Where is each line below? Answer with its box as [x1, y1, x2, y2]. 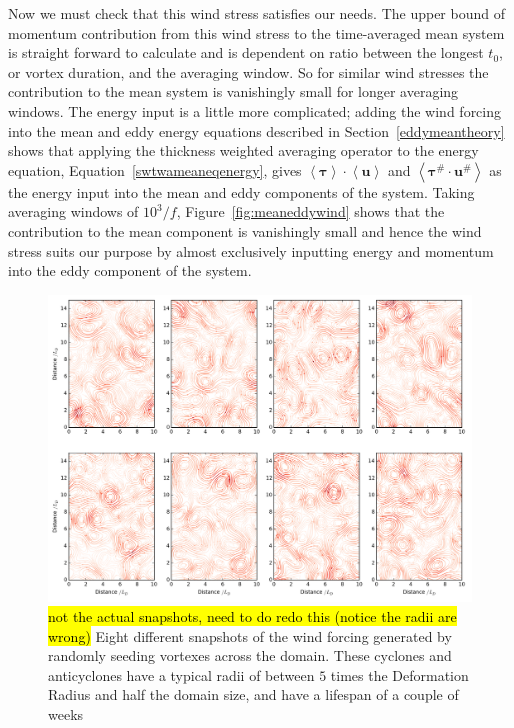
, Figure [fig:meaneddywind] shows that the [176, 201, 445, 222]
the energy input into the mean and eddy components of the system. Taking [8, 181, 475, 202]
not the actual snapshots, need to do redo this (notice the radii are [48, 605, 457, 626]
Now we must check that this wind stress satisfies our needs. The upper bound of [8, 3, 505, 23]
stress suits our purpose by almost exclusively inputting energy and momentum [8, 240, 494, 261]
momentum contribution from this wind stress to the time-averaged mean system [8, 22, 505, 43]
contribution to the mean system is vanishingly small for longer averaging [8, 81, 459, 102]
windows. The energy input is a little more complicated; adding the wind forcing [8, 100, 502, 121]
